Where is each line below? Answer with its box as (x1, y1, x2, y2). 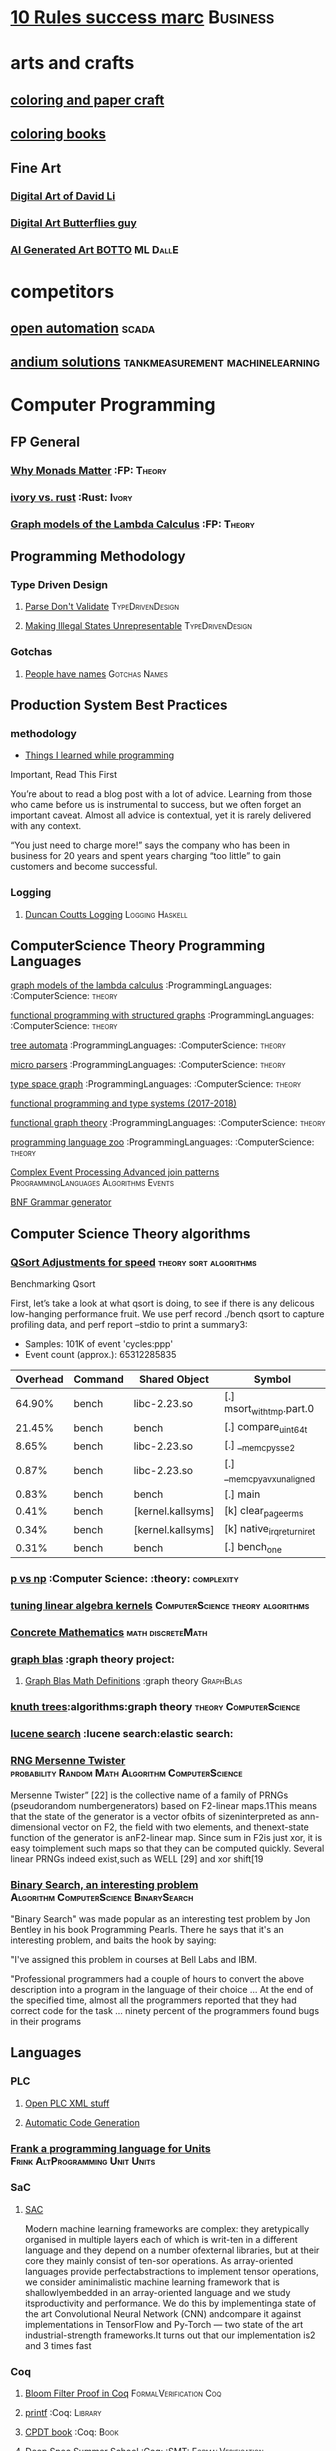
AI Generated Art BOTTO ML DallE (10, 243, 179, 257)
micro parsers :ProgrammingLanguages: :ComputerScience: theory (10, 1059, 286, 1071)
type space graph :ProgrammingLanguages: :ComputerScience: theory (10, 1078, 302, 1090)
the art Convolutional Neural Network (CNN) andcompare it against (24, 2307, 302, 2320)
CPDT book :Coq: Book (24, 2426, 119, 2438)
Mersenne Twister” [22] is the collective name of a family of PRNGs (10, 1789, 289, 1801)
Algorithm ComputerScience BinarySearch (10, 1890, 194, 1904)
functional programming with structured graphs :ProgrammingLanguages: (10, 1009, 315, 1021)
